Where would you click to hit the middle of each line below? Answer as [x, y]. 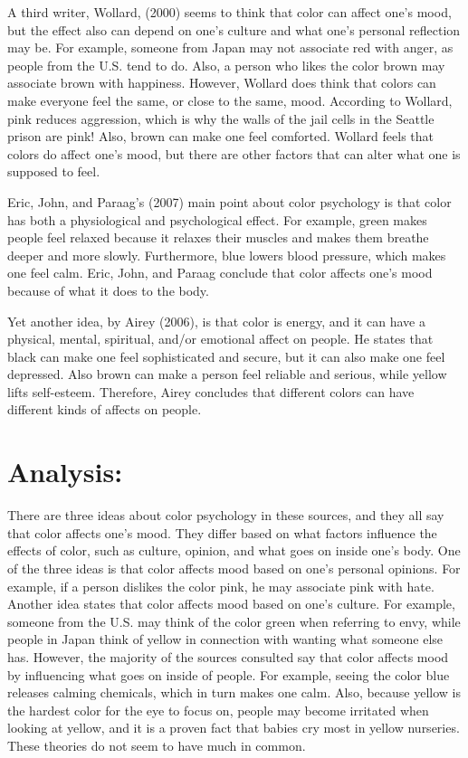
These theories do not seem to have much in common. [157, 745]
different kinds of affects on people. [105, 409]
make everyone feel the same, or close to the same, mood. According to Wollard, [230, 100]
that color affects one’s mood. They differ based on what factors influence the [222, 532]
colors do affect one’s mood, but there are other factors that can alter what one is [234, 153]
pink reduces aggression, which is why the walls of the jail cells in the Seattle [221, 118]
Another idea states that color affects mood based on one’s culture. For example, [231, 604]
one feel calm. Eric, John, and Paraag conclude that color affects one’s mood [220, 273]
